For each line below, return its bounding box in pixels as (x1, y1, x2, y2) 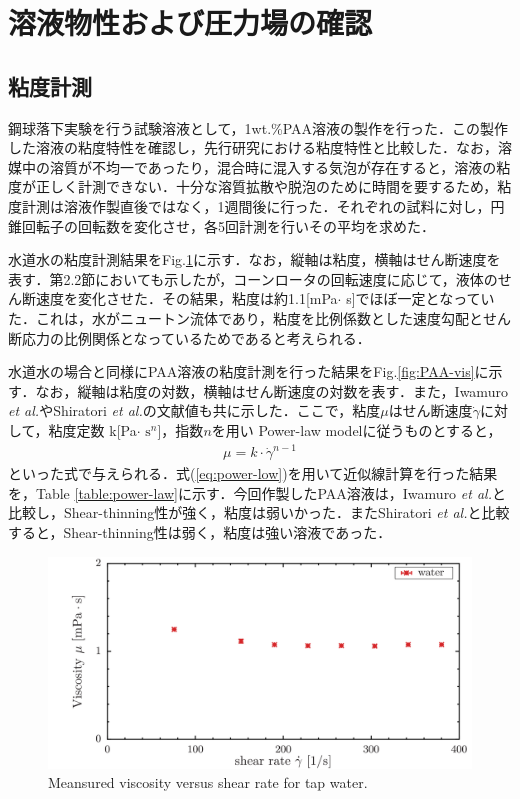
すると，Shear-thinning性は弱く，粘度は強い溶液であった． (8, 522, 392, 543)
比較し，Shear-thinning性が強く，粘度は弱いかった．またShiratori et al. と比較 (8, 502, 510, 523)
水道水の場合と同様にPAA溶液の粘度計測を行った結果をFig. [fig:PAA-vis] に (8, 361, 489, 382)
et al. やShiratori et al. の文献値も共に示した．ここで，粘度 (8, 400, 381, 421)
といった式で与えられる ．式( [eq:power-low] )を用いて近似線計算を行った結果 (8, 463, 498, 484)
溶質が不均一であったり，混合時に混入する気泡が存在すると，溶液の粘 (49, 156, 511, 177)
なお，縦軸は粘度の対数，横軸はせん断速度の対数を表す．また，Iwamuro (35, 380, 508, 401)
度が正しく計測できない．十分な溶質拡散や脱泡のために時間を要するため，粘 (8, 176, 512, 197)
